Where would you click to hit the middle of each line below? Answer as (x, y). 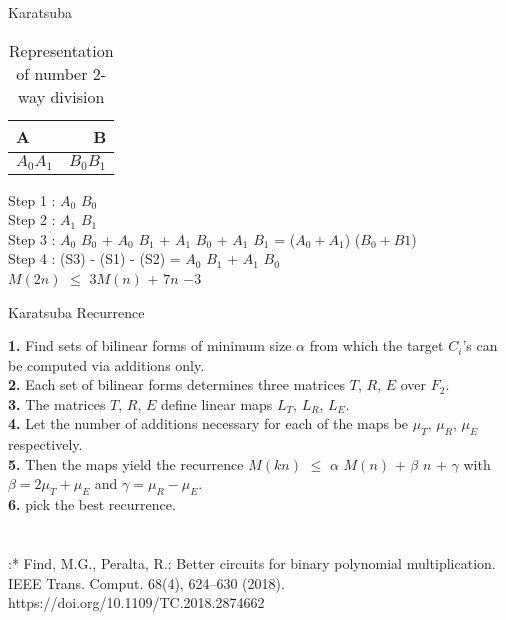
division (77, 96)
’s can (480, 345)
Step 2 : (32, 219)
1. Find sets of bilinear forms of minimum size (150, 345)
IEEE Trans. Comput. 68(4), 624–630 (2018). (146, 582)
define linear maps (217, 403)
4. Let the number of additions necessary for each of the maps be (208, 423)
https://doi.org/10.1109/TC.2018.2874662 (136, 602)
